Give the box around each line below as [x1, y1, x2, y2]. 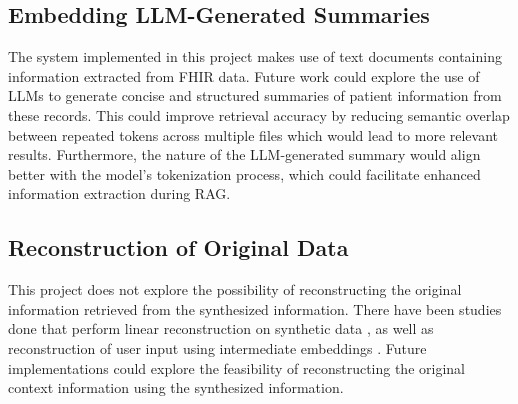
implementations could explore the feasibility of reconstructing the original [8, 357, 465, 378]
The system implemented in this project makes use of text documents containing [8, 46, 502, 67]
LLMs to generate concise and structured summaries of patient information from [8, 85, 502, 106]
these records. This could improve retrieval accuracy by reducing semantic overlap [8, 104, 510, 125]
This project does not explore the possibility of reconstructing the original [8, 279, 462, 300]
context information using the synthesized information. [8, 377, 344, 398]
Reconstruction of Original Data [8, 232, 349, 263]
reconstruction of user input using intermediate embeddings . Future [8, 337, 427, 358]
